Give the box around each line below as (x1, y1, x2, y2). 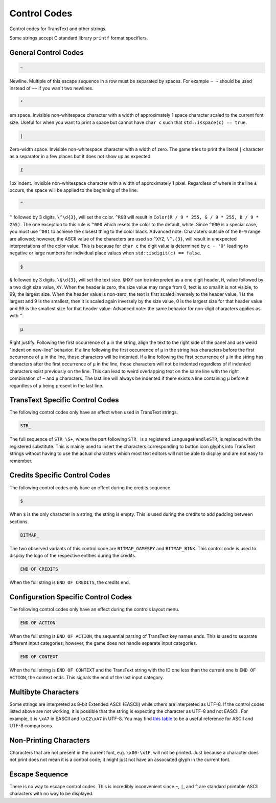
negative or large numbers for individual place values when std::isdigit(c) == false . (9, 250, 201, 256)
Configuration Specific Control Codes (9, 593, 132, 601)
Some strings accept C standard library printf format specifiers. (9, 35, 148, 41)
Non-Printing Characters (9, 736, 90, 745)
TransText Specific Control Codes (9, 396, 119, 404)
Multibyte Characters (9, 687, 79, 696)
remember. (9, 458, 33, 464)
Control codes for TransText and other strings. (9, 26, 107, 32)
